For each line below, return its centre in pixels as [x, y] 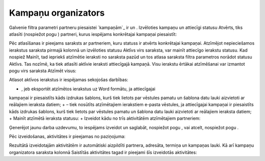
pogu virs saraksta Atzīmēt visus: [43, 71]
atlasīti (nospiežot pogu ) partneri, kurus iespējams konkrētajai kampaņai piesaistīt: [93, 34]
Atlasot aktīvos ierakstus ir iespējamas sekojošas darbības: [69, 80]
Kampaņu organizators [57, 13]
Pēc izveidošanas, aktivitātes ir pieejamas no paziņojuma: [67, 136]
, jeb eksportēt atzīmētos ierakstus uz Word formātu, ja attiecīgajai [88, 89]
